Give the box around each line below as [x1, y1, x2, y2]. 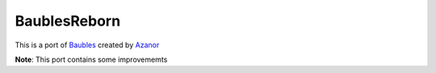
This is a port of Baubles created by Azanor [15, 40, 160, 50]
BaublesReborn [15, 12, 121, 30]
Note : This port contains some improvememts [15, 55, 168, 64]
